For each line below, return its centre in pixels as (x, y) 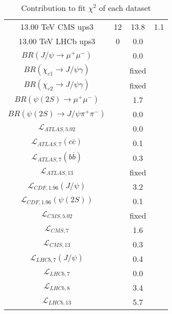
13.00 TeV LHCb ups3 (57, 41)
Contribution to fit (53, 8)
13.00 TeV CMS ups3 (57, 27)
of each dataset (125, 8)
